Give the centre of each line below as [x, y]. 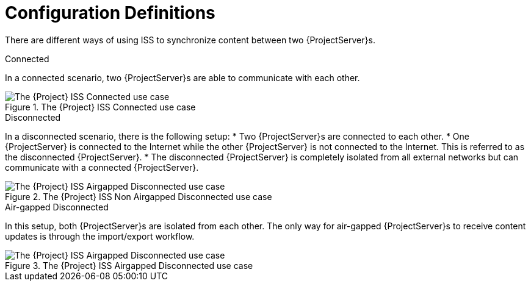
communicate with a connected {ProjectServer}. [102, 167]
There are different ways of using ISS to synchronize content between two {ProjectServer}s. [190, 40]
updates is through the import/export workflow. [100, 236]
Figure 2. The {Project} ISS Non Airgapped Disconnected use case [139, 196]
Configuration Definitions [110, 13]
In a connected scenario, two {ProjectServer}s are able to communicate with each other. [182, 77]
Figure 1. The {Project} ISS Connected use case [100, 107]
